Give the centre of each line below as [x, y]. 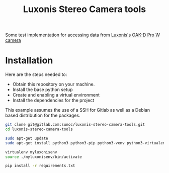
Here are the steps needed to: [36, 74]
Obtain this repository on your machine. [54, 84]
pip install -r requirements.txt [40, 166]
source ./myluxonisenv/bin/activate [44, 157]
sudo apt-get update [27, 138]
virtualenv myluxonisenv [31, 152]
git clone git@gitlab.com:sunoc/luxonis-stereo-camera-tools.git [75, 125]
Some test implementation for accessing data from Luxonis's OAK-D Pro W [82, 35]
